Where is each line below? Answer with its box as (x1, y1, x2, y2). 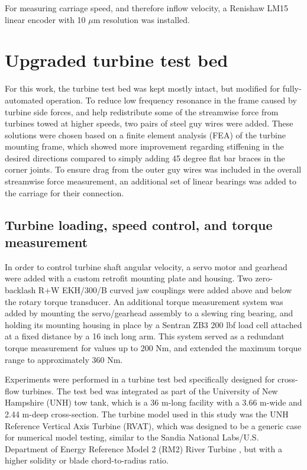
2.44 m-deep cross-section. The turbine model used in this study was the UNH (5, 407, 289, 420)
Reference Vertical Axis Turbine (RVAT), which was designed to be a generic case (5, 419, 301, 432)
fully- (282, 82, 302, 95)
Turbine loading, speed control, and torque (5, 215, 273, 234)
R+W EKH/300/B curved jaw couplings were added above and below (38, 284, 292, 296)
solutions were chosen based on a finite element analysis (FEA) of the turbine (5, 128, 286, 141)
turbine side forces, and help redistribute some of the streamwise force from (5, 105, 279, 118)
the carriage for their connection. (5, 186, 124, 199)
